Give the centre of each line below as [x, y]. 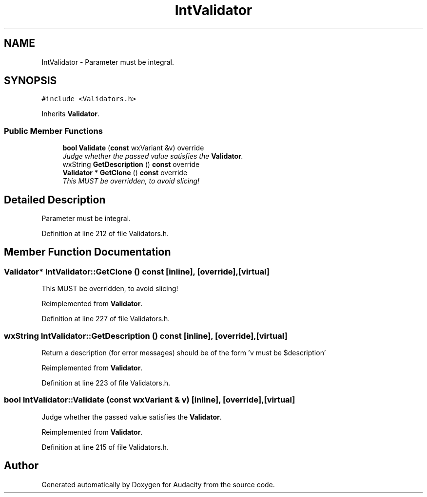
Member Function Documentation [87, 252]
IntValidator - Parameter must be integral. [108, 62]
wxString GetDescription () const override [131, 165]
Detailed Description [55, 200]
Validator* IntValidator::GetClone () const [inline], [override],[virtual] [137, 271]
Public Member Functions [53, 131]
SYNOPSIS [30, 81]
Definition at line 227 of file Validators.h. [106, 319]
